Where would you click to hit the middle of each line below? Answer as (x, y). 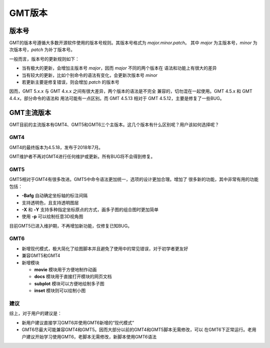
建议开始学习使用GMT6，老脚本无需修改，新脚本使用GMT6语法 (91, 336)
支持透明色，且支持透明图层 (50, 202)
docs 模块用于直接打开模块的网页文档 (73, 276)
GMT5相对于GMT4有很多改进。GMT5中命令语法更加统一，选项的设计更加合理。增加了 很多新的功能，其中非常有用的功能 (134, 179)
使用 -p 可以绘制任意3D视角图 (52, 216)
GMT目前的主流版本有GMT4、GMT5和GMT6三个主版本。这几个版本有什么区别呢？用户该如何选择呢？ (114, 124)
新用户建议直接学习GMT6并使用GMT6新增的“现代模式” (78, 322)
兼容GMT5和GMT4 (41, 255)
